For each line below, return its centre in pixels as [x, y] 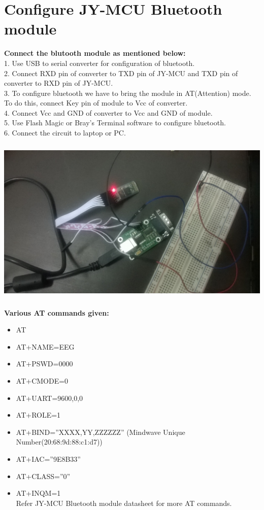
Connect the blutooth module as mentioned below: [95, 53]
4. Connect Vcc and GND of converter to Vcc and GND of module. [108, 112]
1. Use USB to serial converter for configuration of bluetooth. [100, 63]
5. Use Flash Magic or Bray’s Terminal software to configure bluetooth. [115, 123]
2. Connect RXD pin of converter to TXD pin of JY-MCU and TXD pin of [121, 73]
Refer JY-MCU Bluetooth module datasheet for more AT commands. [124, 503]
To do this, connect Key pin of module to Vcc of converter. [96, 103]
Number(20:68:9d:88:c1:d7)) [59, 442]
